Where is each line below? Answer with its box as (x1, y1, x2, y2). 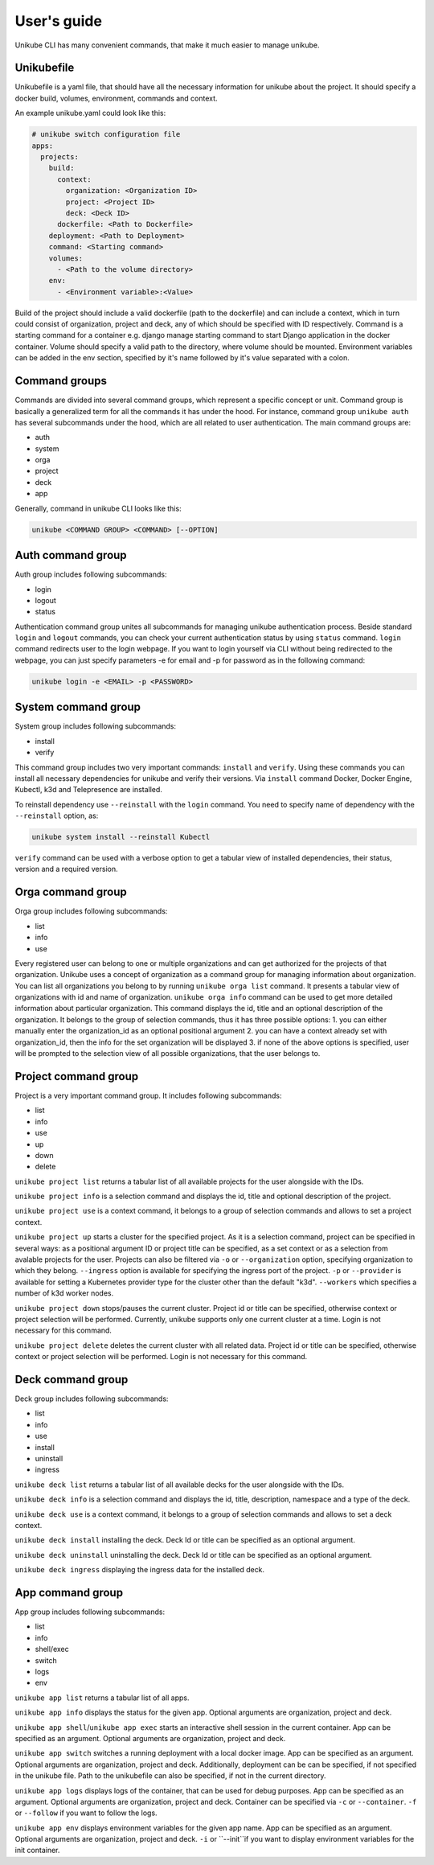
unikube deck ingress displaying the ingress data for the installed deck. (14, 1565, 265, 1575)
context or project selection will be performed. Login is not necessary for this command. (14, 1352, 308, 1362)
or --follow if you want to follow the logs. (14, 1808, 158, 1818)
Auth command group (14, 548, 128, 562)
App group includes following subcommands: (14, 1607, 165, 1616)
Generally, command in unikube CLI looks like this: (14, 503, 182, 513)
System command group (14, 700, 141, 714)
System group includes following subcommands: (14, 721, 177, 731)
